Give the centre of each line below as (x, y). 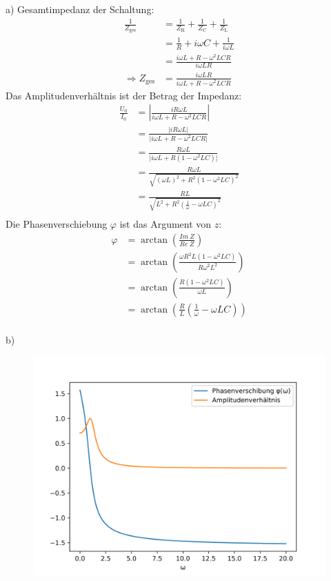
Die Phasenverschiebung (57, 224)
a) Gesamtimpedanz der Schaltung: (80, 9)
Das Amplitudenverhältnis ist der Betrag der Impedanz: (124, 95)
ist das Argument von (165, 224)
